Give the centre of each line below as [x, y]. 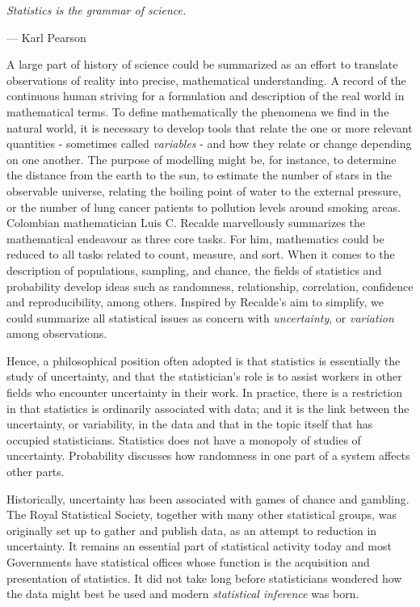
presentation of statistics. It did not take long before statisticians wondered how [204, 577]
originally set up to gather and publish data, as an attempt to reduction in [192, 530]
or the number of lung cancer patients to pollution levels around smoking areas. [204, 207]
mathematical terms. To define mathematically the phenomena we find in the [198, 111]
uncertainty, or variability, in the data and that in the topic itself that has [190, 424]
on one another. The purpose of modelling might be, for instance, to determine [202, 159]
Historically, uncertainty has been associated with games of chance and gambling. [208, 498]
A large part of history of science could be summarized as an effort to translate [202, 64]
